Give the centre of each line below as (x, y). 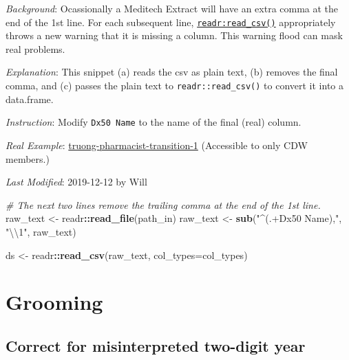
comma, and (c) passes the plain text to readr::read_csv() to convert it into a (174, 86)
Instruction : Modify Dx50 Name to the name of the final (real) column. (154, 122)
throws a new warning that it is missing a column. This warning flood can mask (174, 35)
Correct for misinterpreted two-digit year (156, 345)
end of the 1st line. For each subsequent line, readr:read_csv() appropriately (171, 22)
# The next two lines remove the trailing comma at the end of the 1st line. (163, 204)
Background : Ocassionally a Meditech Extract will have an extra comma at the (172, 8)
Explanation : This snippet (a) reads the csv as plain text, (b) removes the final (172, 72)
